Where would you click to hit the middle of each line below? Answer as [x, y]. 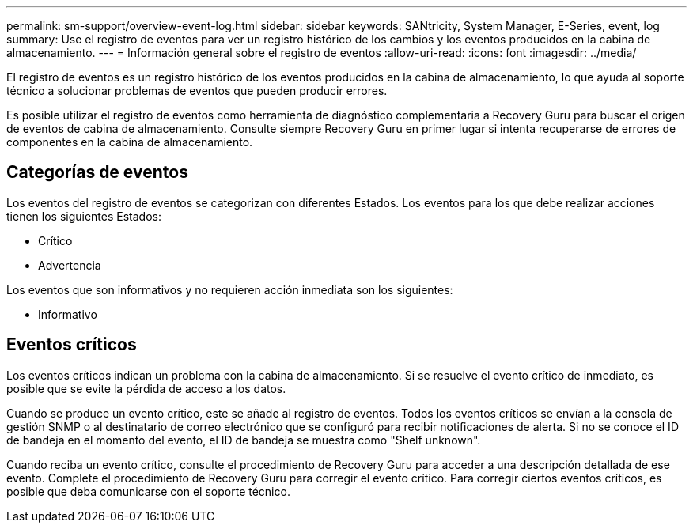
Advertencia [70, 265]
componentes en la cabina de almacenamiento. [130, 142]
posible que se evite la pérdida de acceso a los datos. [146, 388]
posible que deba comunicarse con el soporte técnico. [148, 491]
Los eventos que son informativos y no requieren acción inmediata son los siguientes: [230, 289]
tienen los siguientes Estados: [84, 216]
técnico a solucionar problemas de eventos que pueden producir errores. [197, 91]
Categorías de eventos [97, 172]
